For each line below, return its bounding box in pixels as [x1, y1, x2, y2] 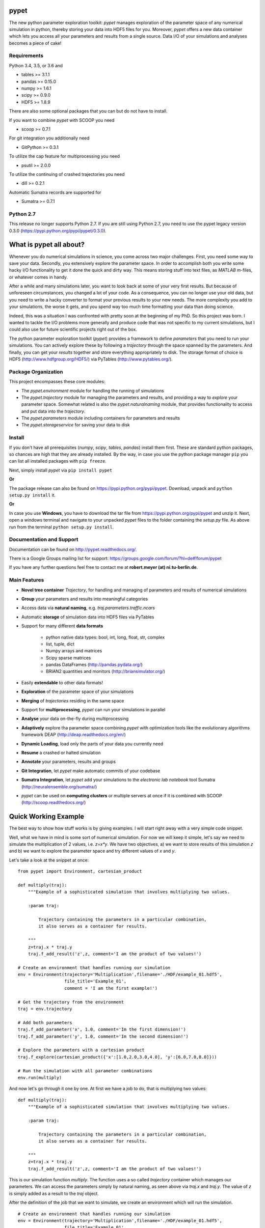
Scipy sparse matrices [46, 655, 91, 661]
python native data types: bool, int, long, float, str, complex [46, 634, 165, 640]
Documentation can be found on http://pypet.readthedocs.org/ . [9, 546, 137, 552]
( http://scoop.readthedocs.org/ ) [21, 800, 86, 806]
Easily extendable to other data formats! [21, 679, 103, 685]
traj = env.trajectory [18, 1006, 73, 1012]
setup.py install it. [9, 492, 56, 498]
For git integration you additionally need [9, 135, 90, 141]
